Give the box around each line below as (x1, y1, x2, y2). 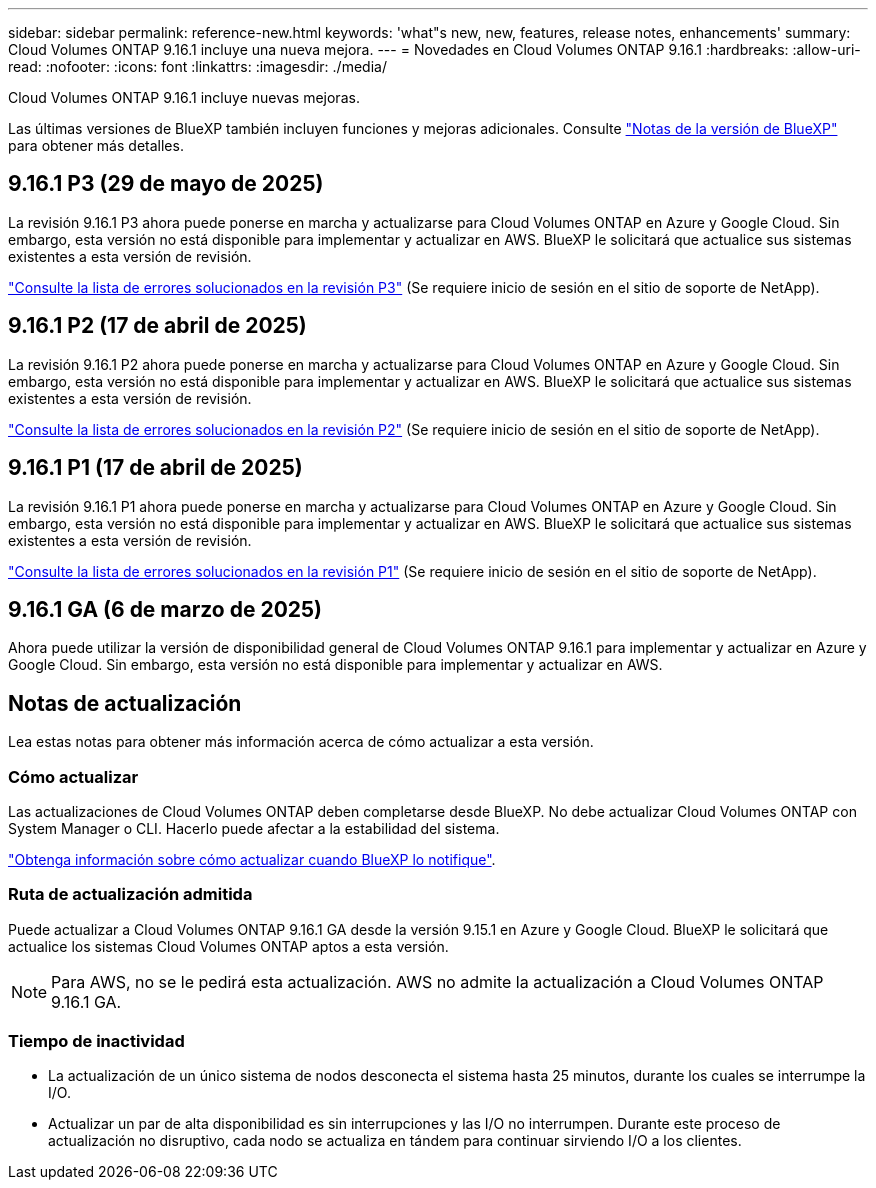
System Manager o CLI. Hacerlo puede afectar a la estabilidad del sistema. (8, 819, 500, 837)
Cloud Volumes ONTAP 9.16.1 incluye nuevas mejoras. (8, 89, 360, 106)
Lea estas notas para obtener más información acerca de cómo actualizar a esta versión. (8, 733, 594, 751)
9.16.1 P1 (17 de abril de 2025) (8, 455, 303, 481)
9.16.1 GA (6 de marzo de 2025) (8, 596, 323, 622)
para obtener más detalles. (8, 137, 184, 154)
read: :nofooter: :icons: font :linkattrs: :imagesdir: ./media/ (8, 58, 387, 75)
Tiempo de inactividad (8, 1031, 185, 1052)
